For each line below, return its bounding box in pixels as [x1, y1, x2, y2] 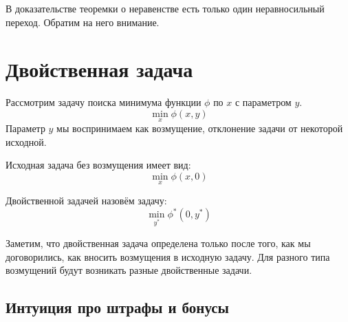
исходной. [6, 134, 47, 149]
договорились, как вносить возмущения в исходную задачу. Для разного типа [6, 249, 330, 264]
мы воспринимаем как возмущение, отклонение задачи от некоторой [56, 121, 343, 136]
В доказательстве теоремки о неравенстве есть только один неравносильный [6, 1, 325, 15]
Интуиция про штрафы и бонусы [6, 297, 229, 318]
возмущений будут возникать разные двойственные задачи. [6, 263, 252, 277]
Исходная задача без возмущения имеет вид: [6, 158, 191, 172]
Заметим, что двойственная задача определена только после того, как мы [6, 235, 311, 250]
